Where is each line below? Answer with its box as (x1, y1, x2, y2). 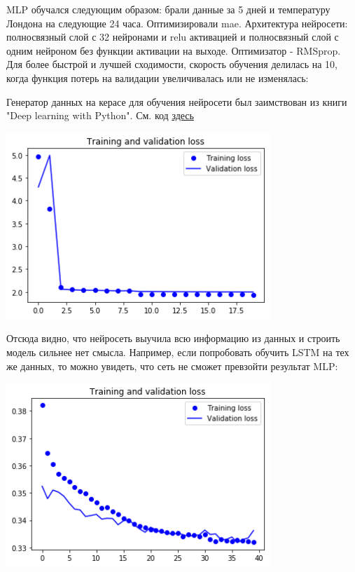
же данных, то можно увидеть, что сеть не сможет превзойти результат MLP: (6, 358, 338, 373)
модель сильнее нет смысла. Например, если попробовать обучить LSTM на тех (6, 345, 349, 359)
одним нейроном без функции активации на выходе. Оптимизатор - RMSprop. (6, 43, 341, 57)
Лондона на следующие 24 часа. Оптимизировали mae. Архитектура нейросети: (6, 15, 348, 30)
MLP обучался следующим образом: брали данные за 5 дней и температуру (6, 2, 330, 16)
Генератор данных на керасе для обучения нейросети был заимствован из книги (6, 94, 347, 109)
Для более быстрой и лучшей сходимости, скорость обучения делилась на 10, (6, 57, 337, 71)
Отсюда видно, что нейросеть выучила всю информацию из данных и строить (6, 331, 340, 346)
